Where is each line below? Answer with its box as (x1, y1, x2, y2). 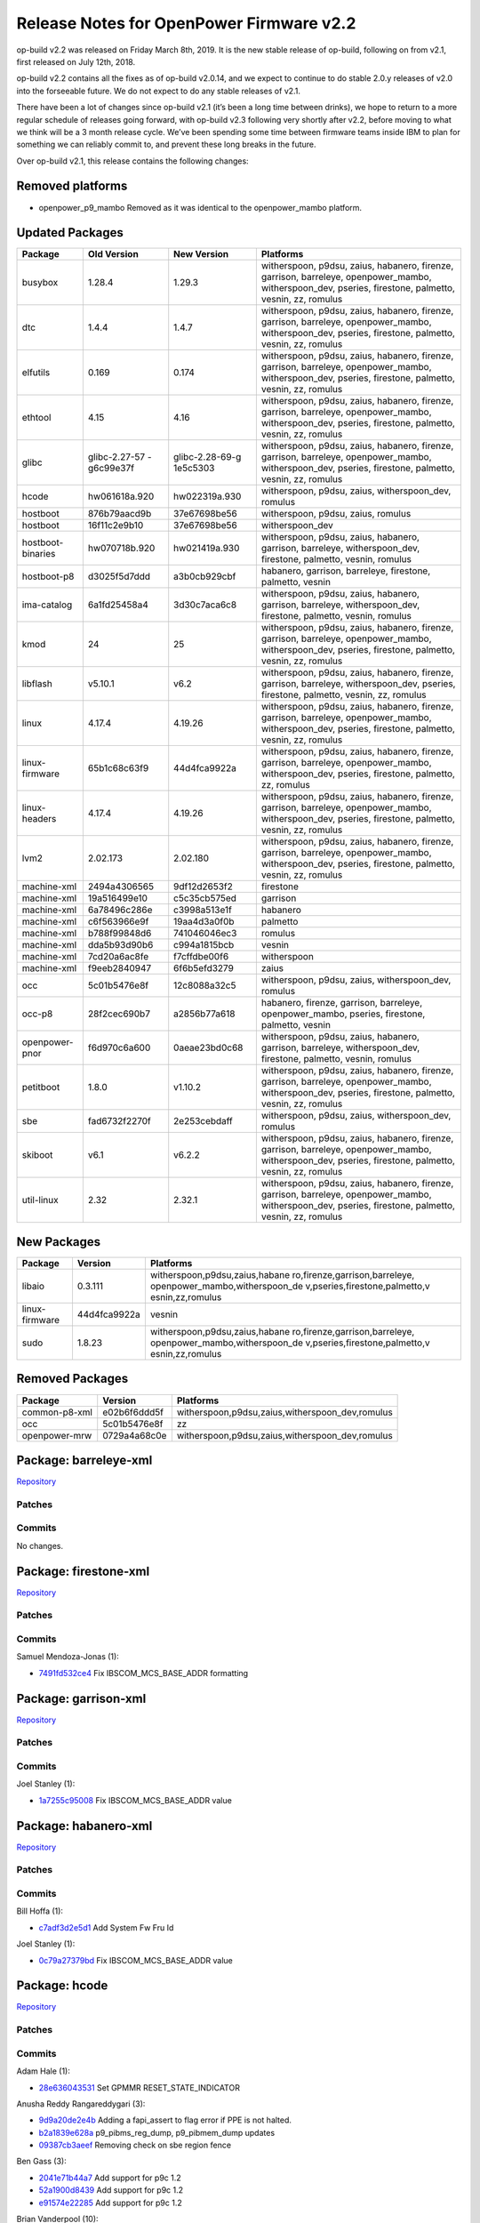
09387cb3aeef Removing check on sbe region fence (38, 2139, 231, 2151)
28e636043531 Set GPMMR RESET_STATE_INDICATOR (38, 2082, 240, 2093)
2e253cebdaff (173, 1115, 233, 1128)
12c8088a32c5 (173, 979, 236, 991)
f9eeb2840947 (87, 962, 152, 975)
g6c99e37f (87, 462, 135, 475)
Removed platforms (16, 179, 128, 194)
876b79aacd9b (87, 508, 152, 520)
